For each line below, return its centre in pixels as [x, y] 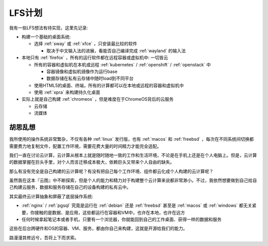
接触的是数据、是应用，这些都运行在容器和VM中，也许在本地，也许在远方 [110, 212]
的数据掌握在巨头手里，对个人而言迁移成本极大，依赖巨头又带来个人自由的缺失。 [92, 162]
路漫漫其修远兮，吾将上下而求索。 [44, 238]
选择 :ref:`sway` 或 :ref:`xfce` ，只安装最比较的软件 [86, 44]
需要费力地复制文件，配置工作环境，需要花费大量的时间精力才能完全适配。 [85, 146]
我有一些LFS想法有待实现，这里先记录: [49, 28]
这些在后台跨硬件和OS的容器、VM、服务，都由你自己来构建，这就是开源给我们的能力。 [98, 229]
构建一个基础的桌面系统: [46, 37]
